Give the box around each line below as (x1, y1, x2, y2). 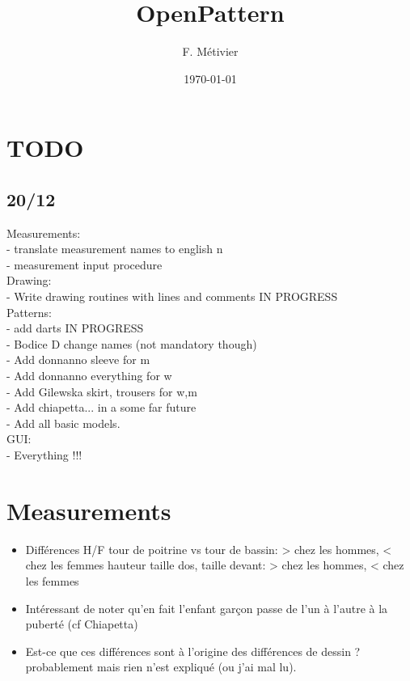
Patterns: (6, 303, 52, 320)
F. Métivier (182, 43, 239, 60)
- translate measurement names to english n (6, 240, 223, 257)
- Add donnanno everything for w (6, 367, 172, 384)
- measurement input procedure (6, 256, 163, 273)
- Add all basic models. (6, 414, 120, 431)
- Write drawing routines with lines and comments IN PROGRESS (6, 288, 338, 305)
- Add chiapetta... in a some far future (6, 399, 197, 416)
